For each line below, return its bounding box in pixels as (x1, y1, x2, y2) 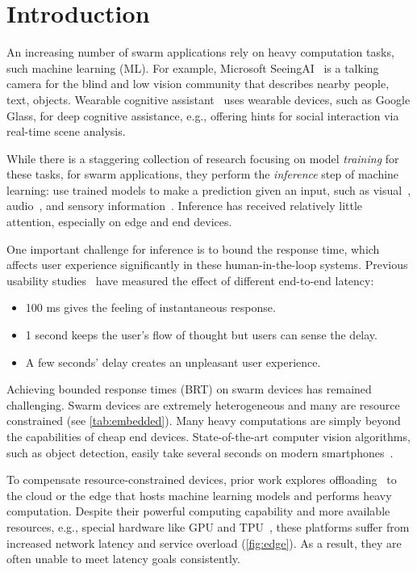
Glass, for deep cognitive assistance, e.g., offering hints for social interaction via (6, 107, 399, 124)
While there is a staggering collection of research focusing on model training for (6, 149, 399, 166)
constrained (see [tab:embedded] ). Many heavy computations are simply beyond (6, 412, 401, 429)
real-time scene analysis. (6, 123, 126, 140)
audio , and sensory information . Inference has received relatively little (6, 197, 363, 214)
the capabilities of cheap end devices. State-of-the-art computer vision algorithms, (6, 428, 411, 444)
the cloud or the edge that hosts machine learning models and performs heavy (6, 486, 392, 503)
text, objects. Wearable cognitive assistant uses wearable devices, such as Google (6, 90, 411, 107)
